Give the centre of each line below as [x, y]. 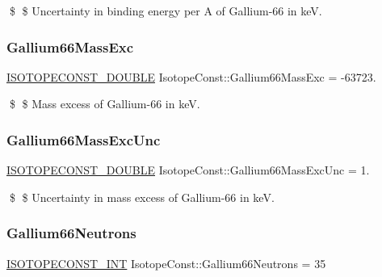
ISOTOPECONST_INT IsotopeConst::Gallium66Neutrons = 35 [166, 263]
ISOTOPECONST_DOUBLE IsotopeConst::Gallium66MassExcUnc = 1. [188, 170]
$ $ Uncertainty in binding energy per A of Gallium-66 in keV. [166, 10]
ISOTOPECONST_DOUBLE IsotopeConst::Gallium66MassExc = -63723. [191, 76]
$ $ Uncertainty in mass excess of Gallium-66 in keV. [142, 197]
